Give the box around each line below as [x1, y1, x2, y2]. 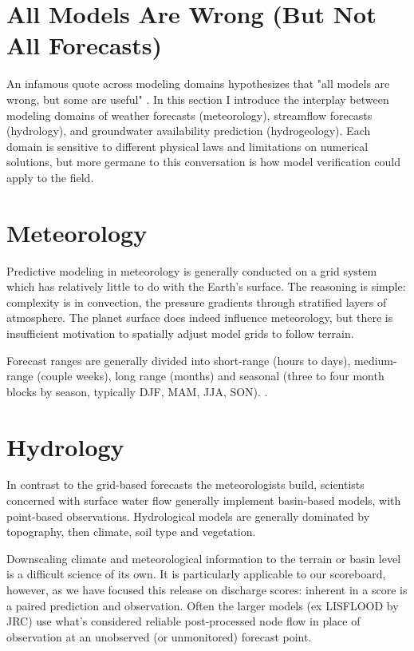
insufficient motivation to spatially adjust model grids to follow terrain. [6, 324, 354, 341]
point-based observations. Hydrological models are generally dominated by [6, 507, 370, 524]
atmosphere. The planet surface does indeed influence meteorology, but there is [6, 309, 393, 326]
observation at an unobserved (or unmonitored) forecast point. [6, 628, 312, 645]
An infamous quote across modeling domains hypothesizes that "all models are [6, 75, 390, 92]
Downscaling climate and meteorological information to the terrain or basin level [6, 550, 401, 566]
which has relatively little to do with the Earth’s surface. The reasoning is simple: [6, 278, 406, 295]
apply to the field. [6, 169, 94, 185]
